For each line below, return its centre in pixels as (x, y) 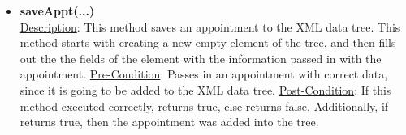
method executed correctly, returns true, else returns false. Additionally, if (204, 105)
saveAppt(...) (57, 11)
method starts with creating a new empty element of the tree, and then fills (208, 42)
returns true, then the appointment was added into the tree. (169, 122)
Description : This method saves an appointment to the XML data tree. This (210, 26)
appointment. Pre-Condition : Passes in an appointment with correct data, (204, 74)
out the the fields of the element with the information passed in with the (201, 58)
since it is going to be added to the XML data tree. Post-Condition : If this (205, 89)
